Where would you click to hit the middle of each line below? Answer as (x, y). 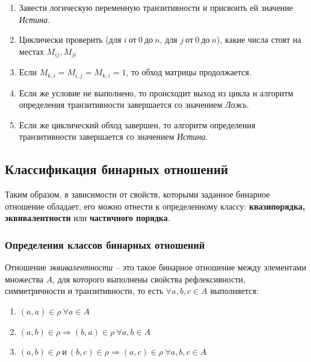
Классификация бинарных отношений (117, 169)
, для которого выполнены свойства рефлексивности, (149, 279)
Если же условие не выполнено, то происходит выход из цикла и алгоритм (156, 92)
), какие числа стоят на (259, 39)
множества (24, 279)
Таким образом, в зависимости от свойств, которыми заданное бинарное (137, 194)
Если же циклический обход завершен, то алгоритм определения (137, 124)
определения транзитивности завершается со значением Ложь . (134, 105)
